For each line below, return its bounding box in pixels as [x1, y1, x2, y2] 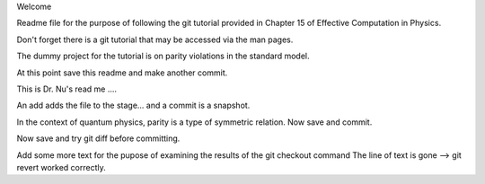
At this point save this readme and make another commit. [16, 67, 228, 78]
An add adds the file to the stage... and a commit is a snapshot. [16, 100, 251, 111]
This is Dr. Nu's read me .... [16, 83, 117, 94]
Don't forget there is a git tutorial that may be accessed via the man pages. [16, 34, 294, 45]
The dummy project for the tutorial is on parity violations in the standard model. [16, 50, 310, 62]
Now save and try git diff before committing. [16, 133, 181, 144]
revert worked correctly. [16, 162, 107, 172]
